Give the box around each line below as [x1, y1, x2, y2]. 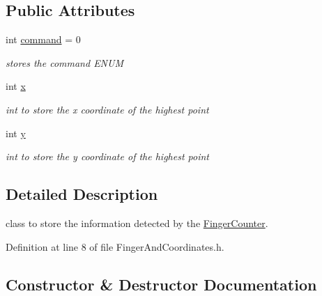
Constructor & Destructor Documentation [6, 273, 317, 295]
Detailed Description [6, 183, 158, 205]
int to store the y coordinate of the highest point [6, 149, 209, 164]
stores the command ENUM [6, 55, 123, 70]
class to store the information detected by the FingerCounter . [6, 215, 268, 230]
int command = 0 [6, 32, 81, 47]
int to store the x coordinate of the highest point [6, 102, 209, 116]
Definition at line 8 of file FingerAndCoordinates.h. [6, 239, 224, 254]
